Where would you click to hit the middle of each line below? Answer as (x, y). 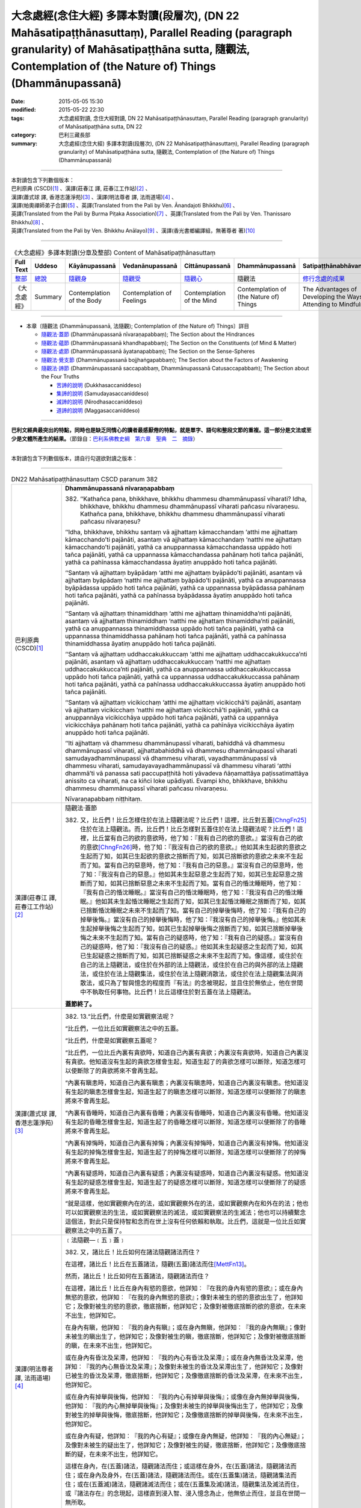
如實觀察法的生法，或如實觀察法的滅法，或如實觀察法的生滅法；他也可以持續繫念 (192, 1212)
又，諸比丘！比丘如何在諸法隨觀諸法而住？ (140, 1252)
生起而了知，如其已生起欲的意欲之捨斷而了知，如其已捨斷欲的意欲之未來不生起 (192, 856)
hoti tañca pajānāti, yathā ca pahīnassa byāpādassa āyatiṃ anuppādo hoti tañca (179, 595)
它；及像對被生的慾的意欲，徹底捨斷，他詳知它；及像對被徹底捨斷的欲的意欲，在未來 (186, 1306)
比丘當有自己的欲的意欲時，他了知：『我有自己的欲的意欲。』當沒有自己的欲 (198, 838)
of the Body (85, 300)
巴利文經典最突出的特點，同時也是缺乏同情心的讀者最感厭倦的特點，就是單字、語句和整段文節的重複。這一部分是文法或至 (161, 430)
